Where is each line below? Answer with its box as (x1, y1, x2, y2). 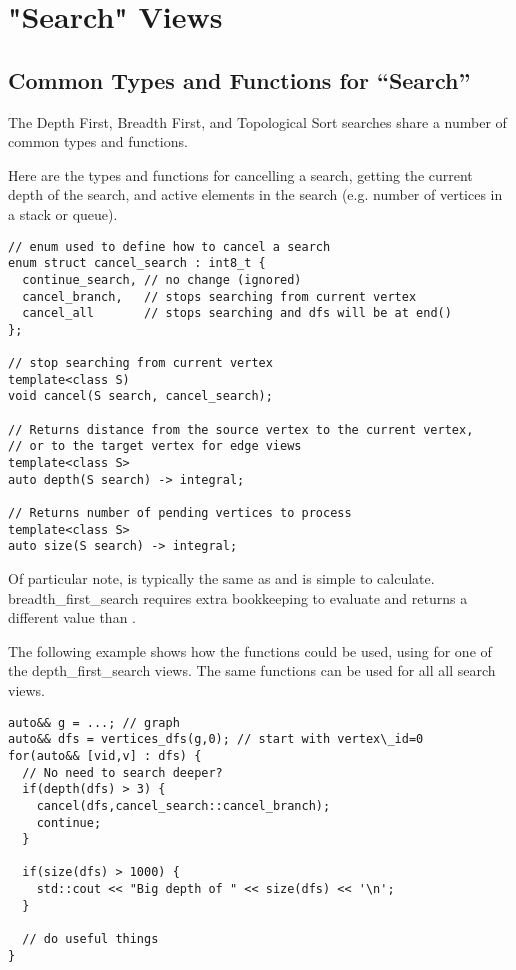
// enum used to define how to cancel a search (8, 239, 331, 254)
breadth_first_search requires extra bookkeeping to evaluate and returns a (8, 587, 468, 608)
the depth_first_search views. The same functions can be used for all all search (8, 660, 496, 681)
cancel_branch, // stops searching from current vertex (22, 289, 417, 304)
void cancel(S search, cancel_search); (8, 389, 273, 404)
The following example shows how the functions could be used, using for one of (8, 640, 492, 661)
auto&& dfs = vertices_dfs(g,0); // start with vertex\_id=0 (8, 732, 424, 747)
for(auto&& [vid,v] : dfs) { (8, 748, 202, 763)
